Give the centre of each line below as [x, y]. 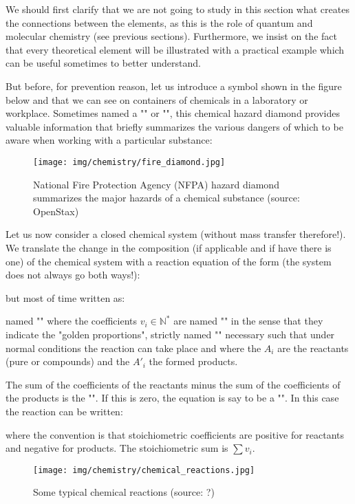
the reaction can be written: [64, 411]
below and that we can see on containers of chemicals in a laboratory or [157, 99]
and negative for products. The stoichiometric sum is [117, 448]
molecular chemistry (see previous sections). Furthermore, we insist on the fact [171, 36]
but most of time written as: [65, 297]
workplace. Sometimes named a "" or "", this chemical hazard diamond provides [173, 113]
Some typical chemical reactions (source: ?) [124, 492]
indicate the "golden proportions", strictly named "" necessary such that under [170, 334]
